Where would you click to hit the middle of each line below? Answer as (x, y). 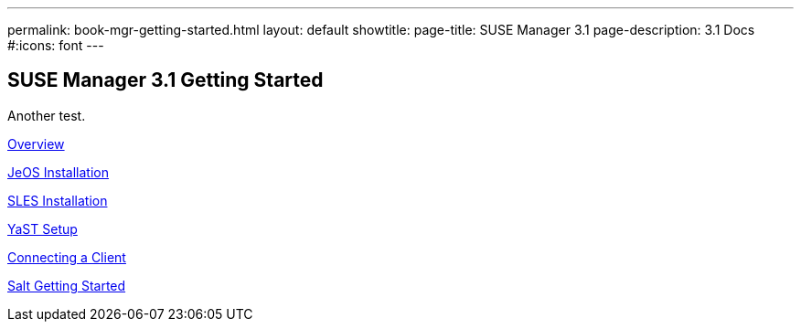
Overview (36, 143)
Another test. (47, 115)
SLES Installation (58, 200)
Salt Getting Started (67, 285)
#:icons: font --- (56, 45)
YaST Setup (43, 228)
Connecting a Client (67, 257)
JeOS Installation (58, 172)
